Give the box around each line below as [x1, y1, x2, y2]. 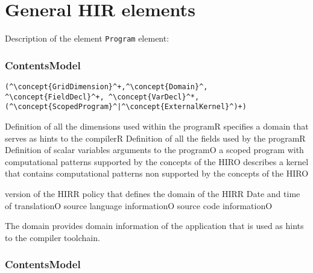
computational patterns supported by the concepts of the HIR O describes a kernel [5, 155, 309, 168]
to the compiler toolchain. [5, 231, 100, 243]
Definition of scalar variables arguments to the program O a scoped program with [5, 143, 304, 156]
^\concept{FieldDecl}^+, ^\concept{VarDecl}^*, [5, 92, 200, 101]
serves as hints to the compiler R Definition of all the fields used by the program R [5, 131, 306, 144]
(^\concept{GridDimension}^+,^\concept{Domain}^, [5, 83, 208, 91]
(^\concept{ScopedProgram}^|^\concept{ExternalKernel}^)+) [5, 102, 247, 111]
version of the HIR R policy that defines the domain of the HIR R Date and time [5, 187, 300, 199]
